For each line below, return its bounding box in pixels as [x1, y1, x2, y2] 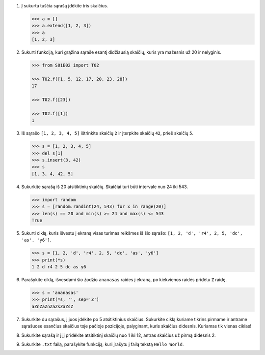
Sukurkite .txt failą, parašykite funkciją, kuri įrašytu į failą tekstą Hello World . [21, 341, 184, 347]
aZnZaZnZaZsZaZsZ [31, 303, 74, 309]
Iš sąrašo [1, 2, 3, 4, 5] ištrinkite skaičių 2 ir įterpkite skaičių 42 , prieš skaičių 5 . [21, 130, 194, 136]
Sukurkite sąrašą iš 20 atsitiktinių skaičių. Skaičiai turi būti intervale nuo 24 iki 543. [21, 184, 188, 190]
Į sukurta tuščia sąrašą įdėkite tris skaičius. [21, 3, 108, 8]
